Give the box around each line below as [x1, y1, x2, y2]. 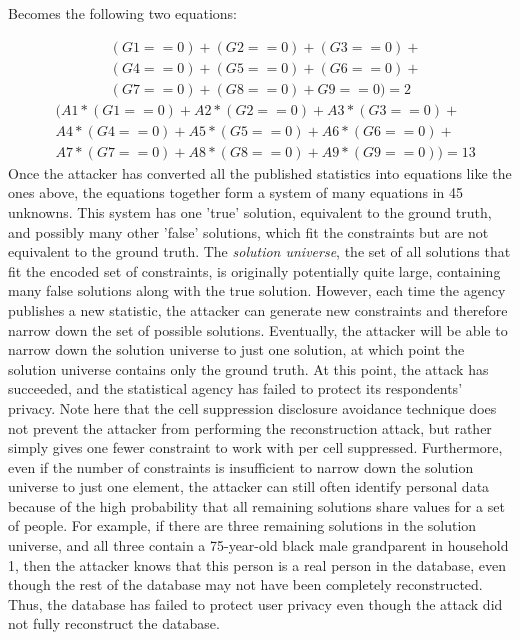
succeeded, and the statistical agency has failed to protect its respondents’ [8, 378, 463, 399]
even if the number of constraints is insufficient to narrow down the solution [8, 456, 474, 477]
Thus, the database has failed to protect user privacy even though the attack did [8, 593, 503, 614]
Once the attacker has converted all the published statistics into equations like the [8, 162, 512, 183]
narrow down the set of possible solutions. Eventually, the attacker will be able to [8, 319, 508, 340]
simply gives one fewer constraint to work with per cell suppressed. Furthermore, [8, 437, 503, 458]
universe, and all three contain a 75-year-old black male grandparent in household [8, 535, 509, 556]
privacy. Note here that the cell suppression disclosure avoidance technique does [8, 397, 497, 418]
